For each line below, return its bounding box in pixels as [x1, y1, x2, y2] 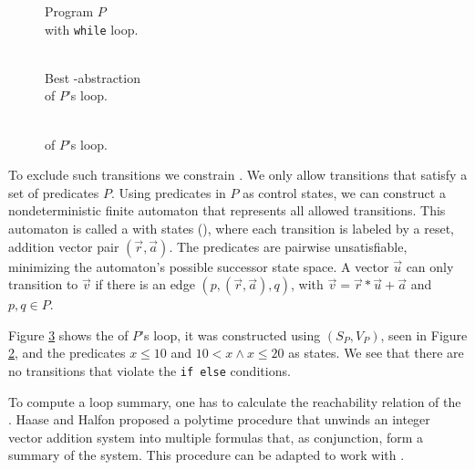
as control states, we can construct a [243, 183, 446, 202]
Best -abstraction [45, 68, 140, 87]
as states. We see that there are [288, 343, 464, 362]
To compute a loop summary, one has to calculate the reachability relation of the [8, 392, 461, 411]
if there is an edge [95, 275, 195, 294]
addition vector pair [8, 236, 119, 256]
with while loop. [45, 19, 139, 38]
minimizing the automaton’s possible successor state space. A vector [8, 256, 389, 276]
